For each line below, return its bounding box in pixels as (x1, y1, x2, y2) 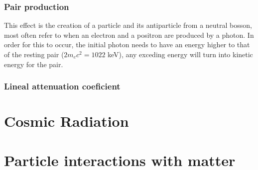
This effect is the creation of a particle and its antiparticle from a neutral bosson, (4, 20, 252, 30)
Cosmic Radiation (4, 111, 129, 131)
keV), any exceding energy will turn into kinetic (108, 49, 253, 59)
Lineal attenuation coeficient (4, 80, 121, 92)
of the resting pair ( (4, 49, 64, 59)
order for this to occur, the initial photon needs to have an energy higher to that (4, 39, 250, 50)
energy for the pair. (4, 59, 63, 69)
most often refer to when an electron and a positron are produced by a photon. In (4, 29, 254, 40)
